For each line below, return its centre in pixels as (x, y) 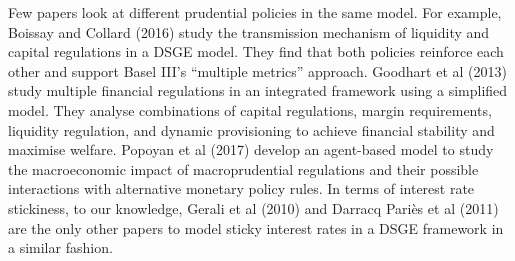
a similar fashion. (60, 247)
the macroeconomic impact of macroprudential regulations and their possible (243, 168)
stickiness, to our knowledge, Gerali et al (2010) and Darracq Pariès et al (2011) (253, 207)
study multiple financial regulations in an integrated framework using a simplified (258, 90)
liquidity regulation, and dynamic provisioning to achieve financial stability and (251, 129)
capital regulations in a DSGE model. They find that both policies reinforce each (256, 51)
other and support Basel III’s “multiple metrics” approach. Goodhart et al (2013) (257, 70)
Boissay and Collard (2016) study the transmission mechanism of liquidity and (249, 31)
